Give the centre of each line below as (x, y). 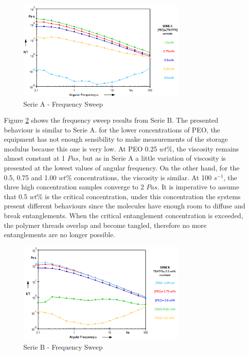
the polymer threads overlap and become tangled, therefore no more (105, 225)
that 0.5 (16, 196)
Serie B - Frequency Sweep (63, 346)
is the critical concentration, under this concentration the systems (143, 196)
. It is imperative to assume (198, 187)
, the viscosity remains (206, 148)
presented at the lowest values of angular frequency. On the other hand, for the (122, 168)
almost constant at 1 (35, 158)
